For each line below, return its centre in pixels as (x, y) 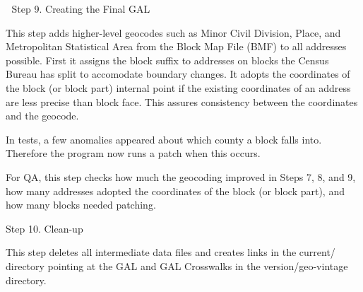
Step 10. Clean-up (44, 228)
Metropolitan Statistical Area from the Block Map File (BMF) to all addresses (176, 46)
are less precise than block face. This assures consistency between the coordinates (182, 101)
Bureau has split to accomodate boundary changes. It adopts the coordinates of (178, 74)
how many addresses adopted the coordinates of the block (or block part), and (175, 191)
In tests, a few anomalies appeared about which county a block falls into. (164, 139)
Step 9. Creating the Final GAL (81, 8)
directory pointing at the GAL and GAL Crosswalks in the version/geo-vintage (177, 265)
